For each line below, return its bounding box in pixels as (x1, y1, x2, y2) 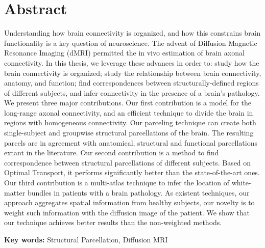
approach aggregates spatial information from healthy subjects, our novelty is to (4, 197, 255, 208)
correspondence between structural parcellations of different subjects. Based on (4, 157, 251, 168)
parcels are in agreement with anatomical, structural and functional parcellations (4, 137, 257, 148)
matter (4, 187, 26, 198)
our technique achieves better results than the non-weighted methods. (4, 217, 222, 228)
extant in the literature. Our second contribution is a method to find (4, 147, 219, 158)
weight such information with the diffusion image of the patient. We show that (4, 207, 250, 217)
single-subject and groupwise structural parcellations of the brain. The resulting (4, 127, 254, 138)
